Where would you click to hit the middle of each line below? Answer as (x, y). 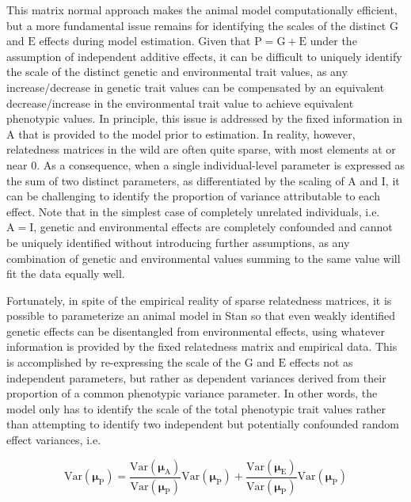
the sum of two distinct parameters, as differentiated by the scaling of (175, 180)
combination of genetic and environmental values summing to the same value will (204, 258)
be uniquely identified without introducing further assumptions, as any (178, 242)
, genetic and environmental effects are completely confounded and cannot (213, 227)
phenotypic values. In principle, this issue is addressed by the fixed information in (205, 118)
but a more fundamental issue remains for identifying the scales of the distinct (196, 25)
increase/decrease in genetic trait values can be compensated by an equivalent (196, 87)
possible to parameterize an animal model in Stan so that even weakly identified (201, 316)
